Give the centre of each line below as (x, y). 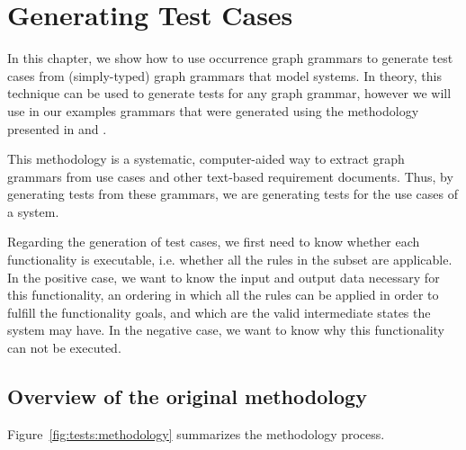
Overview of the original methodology (187, 396)
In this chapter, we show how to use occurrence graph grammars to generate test (230, 58)
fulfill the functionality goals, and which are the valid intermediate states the (219, 312)
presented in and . (57, 128)
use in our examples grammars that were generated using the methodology (213, 110)
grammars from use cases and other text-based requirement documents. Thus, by (230, 176)
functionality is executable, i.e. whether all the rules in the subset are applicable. (230, 260)
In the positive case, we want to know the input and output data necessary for (224, 277)
